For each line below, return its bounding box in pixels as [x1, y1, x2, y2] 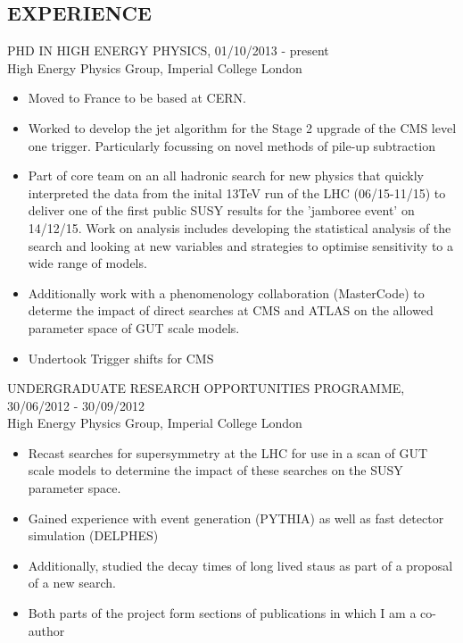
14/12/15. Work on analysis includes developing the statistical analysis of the [28, 218, 451, 237]
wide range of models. [28, 254, 147, 272]
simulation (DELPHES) [28, 526, 159, 545]
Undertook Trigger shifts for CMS [28, 348, 214, 367]
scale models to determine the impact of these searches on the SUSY [28, 461, 403, 480]
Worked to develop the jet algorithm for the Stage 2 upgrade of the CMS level [28, 118, 457, 137]
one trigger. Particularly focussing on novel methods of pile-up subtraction [28, 136, 435, 154]
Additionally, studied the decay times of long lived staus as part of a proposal [28, 555, 453, 574]
